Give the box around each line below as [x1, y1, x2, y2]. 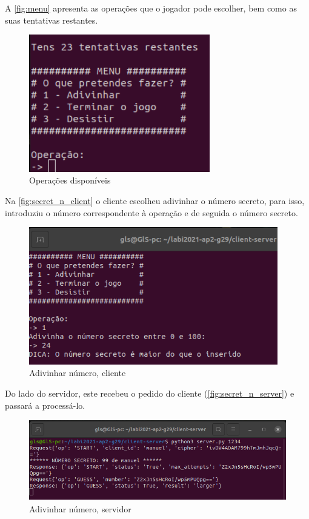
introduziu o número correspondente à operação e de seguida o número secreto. [5, 206, 298, 219]
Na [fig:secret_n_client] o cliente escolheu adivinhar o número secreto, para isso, [5, 194, 305, 207]
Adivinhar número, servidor [29, 503, 131, 515]
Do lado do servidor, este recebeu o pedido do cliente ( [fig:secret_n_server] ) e [5, 387, 294, 400]
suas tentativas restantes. [5, 13, 98, 26]
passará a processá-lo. [5, 398, 85, 411]
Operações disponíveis [29, 174, 111, 187]
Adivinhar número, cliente [29, 366, 126, 379]
